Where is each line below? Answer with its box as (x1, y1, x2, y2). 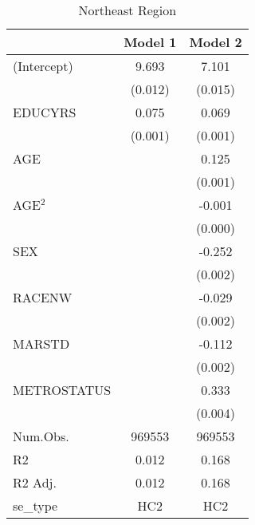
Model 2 (189, 33, 242, 51)
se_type (13, 496, 58, 515)
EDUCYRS (13, 103, 76, 121)
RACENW (13, 288, 73, 306)
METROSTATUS (13, 381, 112, 399)
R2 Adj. (13, 473, 57, 491)
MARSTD (13, 334, 70, 353)
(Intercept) (13, 57, 73, 75)
